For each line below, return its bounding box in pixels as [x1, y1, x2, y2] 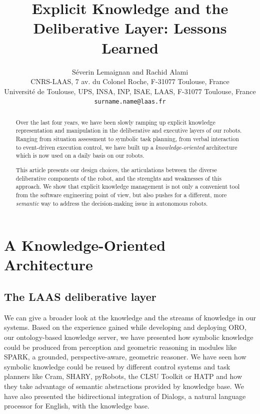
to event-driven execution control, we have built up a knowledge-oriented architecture [15, 143, 237, 151]
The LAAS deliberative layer [4, 288, 156, 304]
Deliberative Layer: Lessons [33, 18, 227, 38]
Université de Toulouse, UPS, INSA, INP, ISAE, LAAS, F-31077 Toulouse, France [4, 86, 256, 96]
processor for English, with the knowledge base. [4, 400, 149, 411]
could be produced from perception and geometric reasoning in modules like [4, 341, 237, 352]
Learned [101, 37, 158, 58]
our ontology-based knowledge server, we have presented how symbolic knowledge [4, 331, 253, 342]
